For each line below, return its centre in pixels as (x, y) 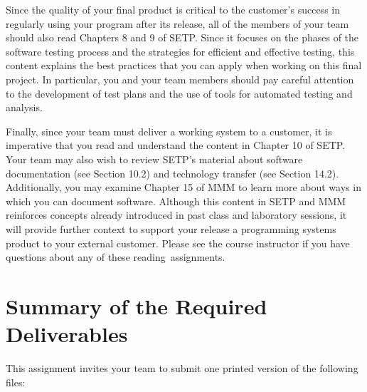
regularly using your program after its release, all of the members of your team (177, 23)
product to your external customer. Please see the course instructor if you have (178, 243)
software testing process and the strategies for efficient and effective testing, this (180, 51)
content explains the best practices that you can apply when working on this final (184, 65)
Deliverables (67, 334)
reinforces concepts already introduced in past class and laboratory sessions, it (176, 215)
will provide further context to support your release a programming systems (171, 228)
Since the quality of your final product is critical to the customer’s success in (173, 9)
